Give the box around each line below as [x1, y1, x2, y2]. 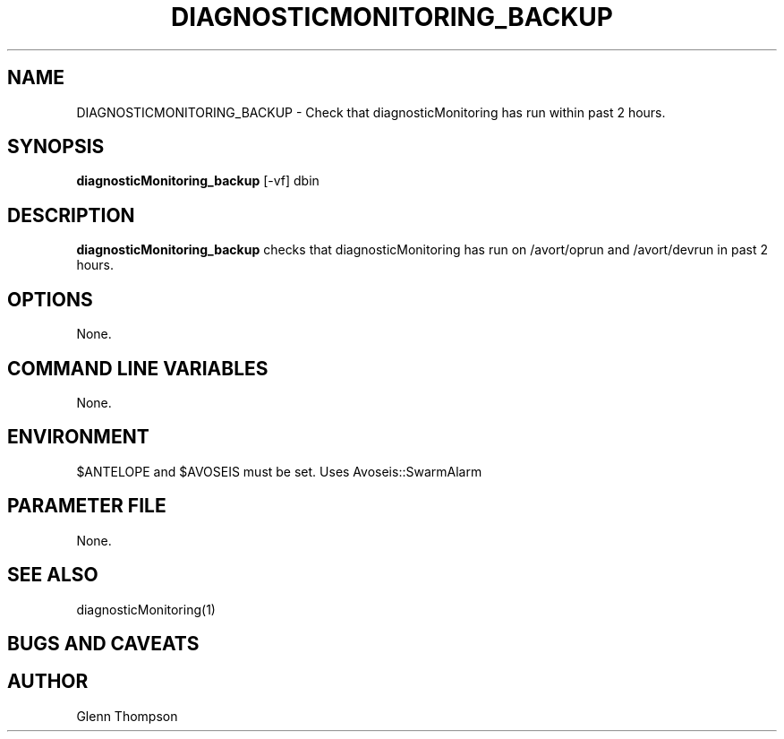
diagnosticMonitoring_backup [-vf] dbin [76, 173, 320, 189]
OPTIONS [7, 288, 93, 311]
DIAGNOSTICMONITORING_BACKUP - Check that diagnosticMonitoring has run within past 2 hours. [76, 104, 666, 120]
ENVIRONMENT [7, 425, 149, 449]
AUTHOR [7, 670, 89, 693]
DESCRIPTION [7, 203, 135, 227]
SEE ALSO [7, 563, 98, 587]
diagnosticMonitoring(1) [76, 601, 216, 617]
